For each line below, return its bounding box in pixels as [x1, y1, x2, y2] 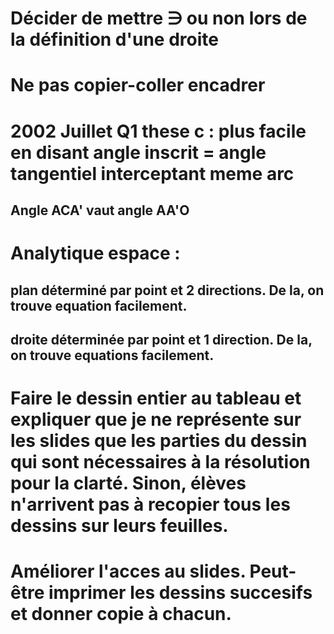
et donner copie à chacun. [10, 603, 232, 626]
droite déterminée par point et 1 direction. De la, [10, 331, 313, 348]
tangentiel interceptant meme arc [10, 162, 295, 185]
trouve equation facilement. [10, 297, 188, 314]
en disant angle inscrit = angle [10, 141, 267, 164]
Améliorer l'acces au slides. [10, 560, 246, 583]
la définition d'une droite [10, 28, 219, 51]
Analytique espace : [10, 242, 181, 265]
